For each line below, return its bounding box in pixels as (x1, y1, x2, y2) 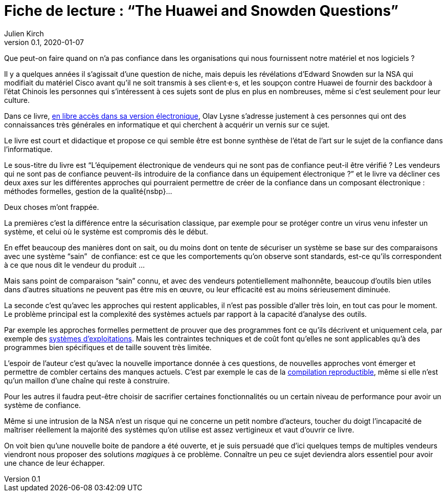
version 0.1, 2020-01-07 (4, 37, 84, 47)
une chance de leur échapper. (4, 458, 105, 467)
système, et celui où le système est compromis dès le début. (4, 227, 208, 236)
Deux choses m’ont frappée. (4, 202, 99, 211)
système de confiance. (4, 400, 81, 409)
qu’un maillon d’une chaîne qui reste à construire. (4, 376, 170, 385)
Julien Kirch (4, 29, 44, 38)
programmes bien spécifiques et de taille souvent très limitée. (4, 342, 212, 352)
